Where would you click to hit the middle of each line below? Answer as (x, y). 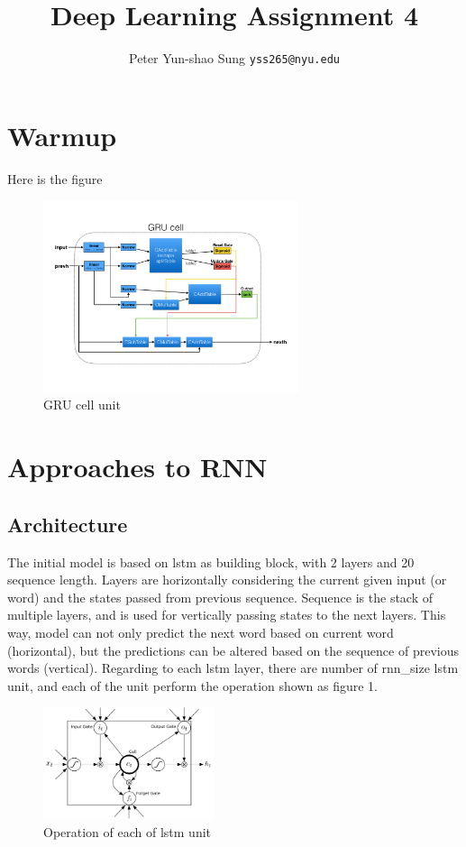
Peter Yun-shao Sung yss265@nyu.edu (234, 58)
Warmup (62, 135)
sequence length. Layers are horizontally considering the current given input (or (227, 580)
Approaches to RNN (137, 467)
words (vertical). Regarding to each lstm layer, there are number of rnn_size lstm (233, 668)
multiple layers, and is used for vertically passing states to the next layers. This (227, 615)
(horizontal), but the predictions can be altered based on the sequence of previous (233, 650)
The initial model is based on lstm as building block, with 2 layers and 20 (211, 562)
